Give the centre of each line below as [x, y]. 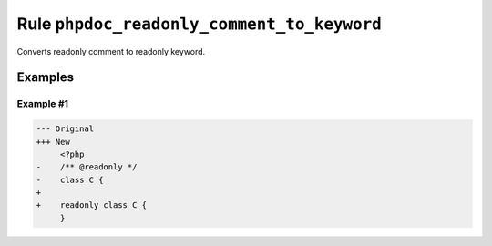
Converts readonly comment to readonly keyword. [111, 51]
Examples [46, 77]
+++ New [53, 142]
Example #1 [42, 104]
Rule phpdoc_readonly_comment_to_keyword [199, 24]
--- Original [65, 129]
